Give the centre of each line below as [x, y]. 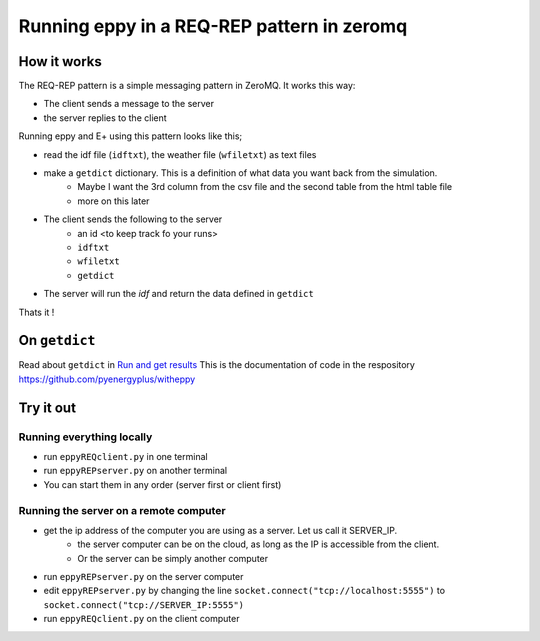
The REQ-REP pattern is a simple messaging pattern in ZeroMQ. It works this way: [187, 86]
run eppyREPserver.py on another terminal [135, 471]
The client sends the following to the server [133, 219]
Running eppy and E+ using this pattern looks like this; [130, 136]
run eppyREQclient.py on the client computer [141, 619]
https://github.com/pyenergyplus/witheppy [107, 379]
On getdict [57, 340]
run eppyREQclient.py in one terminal [126, 456]
